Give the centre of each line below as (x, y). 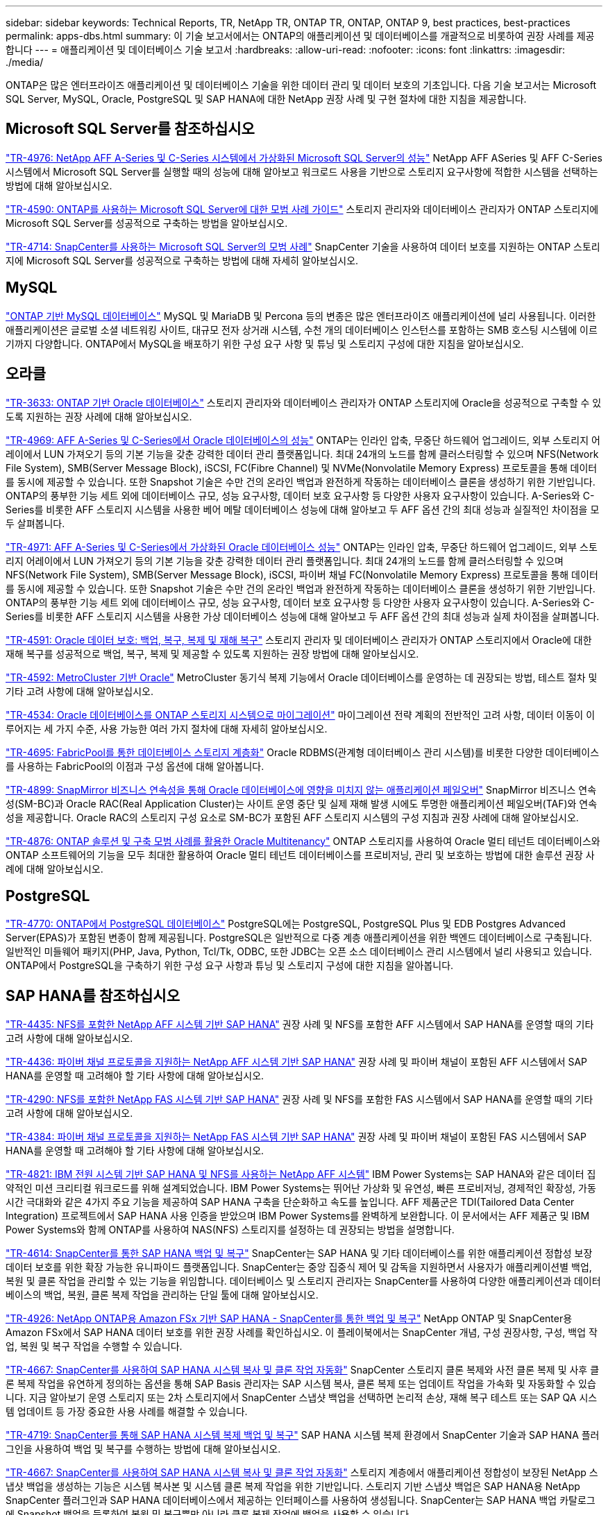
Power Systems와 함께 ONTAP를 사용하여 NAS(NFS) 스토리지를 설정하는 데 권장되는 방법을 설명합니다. (230, 1230)
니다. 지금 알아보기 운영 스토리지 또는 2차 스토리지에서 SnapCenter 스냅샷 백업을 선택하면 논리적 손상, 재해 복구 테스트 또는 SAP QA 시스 (302, 1398)
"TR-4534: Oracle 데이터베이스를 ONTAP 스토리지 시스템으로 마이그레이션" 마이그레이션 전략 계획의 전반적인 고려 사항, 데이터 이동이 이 (301, 714)
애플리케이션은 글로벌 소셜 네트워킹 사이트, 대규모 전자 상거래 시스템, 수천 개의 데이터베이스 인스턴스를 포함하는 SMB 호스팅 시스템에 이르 (302, 329)
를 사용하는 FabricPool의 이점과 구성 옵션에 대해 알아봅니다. (135, 766)
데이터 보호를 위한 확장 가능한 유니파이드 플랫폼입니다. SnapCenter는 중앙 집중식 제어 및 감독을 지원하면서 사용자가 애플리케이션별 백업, (299, 1267)
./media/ (25, 62)
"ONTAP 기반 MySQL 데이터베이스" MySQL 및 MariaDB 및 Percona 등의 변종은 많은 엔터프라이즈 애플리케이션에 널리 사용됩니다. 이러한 (301, 316)
